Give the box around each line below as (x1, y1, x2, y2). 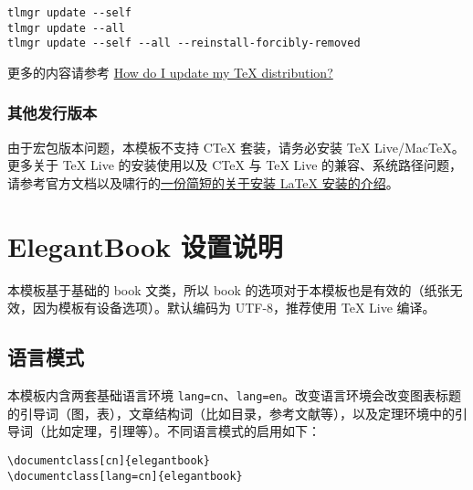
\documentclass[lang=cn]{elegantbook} (7, 469, 243, 483)
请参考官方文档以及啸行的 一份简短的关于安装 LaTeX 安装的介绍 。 (7, 173, 399, 192)
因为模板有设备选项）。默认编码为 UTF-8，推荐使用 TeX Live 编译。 (32, 298, 436, 317)
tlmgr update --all (7, 21, 125, 35)
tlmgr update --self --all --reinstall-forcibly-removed (7, 37, 361, 50)
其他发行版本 (7, 101, 98, 124)
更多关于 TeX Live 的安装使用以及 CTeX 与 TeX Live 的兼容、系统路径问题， (7, 155, 463, 175)
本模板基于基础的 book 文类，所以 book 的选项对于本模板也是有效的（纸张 (7, 280, 450, 299)
